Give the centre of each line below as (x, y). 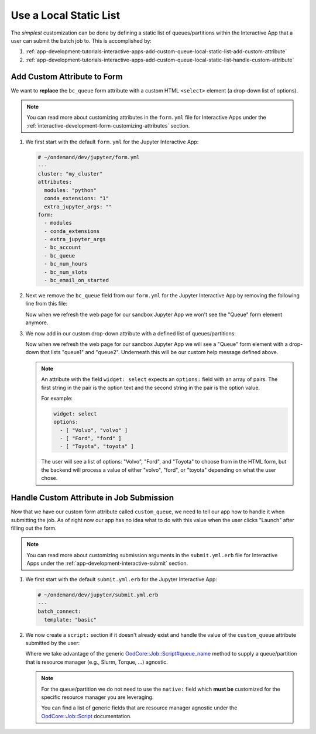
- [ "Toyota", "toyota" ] (97, 447)
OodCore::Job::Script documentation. (86, 716)
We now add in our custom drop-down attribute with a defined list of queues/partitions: (131, 333)
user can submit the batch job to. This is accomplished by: (81, 40)
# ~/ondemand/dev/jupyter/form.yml (89, 157)
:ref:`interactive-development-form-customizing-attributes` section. (108, 125)
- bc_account (63, 248)
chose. (49, 478)
